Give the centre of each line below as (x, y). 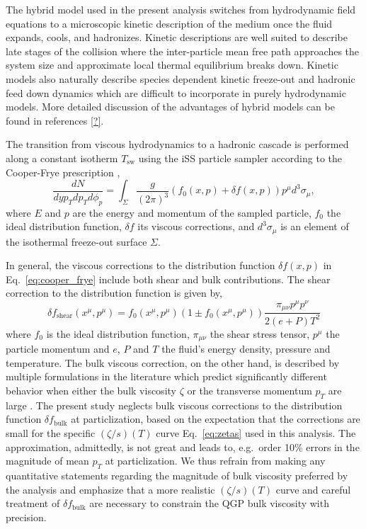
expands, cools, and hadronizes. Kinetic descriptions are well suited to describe (177, 37)
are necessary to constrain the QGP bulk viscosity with (209, 503)
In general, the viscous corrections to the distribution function (141, 265)
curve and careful (313, 489)
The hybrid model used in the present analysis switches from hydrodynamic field (181, 9)
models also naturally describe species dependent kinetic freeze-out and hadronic (181, 78)
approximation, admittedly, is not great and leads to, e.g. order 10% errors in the (183, 446)
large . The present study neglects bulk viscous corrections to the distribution (174, 405)
